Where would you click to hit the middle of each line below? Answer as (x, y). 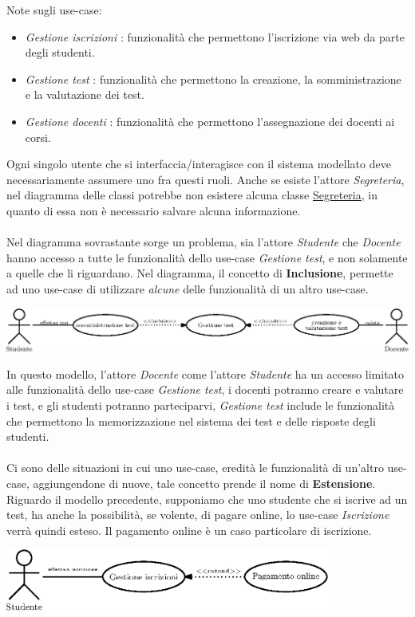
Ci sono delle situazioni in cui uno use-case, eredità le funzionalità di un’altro (195, 468)
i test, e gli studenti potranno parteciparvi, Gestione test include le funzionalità (201, 405)
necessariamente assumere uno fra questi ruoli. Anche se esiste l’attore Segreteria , (206, 179)
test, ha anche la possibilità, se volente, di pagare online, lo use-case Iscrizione (198, 515)
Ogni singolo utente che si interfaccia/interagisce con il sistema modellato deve (199, 164)
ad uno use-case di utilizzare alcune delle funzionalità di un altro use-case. (188, 288)
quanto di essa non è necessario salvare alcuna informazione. (154, 210)
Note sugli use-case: (54, 10)
